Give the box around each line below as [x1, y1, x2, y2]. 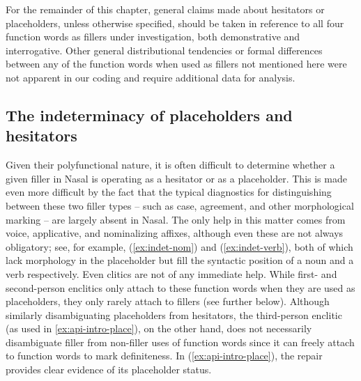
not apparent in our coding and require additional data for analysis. [6, 70, 295, 84]
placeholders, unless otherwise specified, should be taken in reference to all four [6, 15, 344, 30]
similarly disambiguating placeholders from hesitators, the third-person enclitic [6, 307, 342, 322]
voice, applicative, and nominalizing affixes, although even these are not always [6, 226, 344, 240]
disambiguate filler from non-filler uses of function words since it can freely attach [6, 334, 355, 349]
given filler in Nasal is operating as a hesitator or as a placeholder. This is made [6, 171, 347, 185]
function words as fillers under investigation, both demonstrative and [6, 29, 300, 44]
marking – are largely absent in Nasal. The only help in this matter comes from [6, 212, 346, 226]
